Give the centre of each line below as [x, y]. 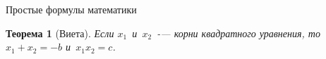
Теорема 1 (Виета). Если [60, 33]
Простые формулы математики [71, 9]
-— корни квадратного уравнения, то [239, 33]
